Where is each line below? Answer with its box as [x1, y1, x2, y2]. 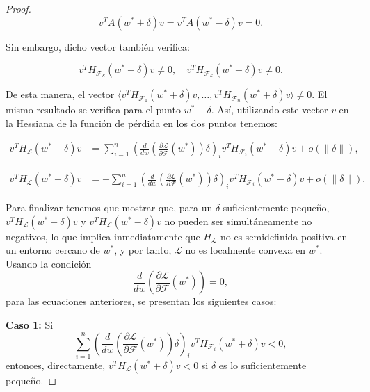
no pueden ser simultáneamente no [164, 213, 312, 228]
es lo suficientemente [218, 357, 307, 372]
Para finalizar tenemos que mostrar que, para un [6, 200, 213, 215]
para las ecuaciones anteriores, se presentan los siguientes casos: [6, 294, 277, 309]
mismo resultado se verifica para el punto [6, 102, 181, 117]
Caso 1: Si [6, 318, 54, 332]
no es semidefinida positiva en [220, 229, 348, 243]
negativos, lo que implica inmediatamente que [6, 229, 200, 243]
